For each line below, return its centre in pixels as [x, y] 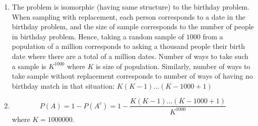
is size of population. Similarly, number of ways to [173, 66]
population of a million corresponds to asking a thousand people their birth [128, 46]
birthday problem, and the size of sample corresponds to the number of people [133, 26]
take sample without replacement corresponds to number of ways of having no [132, 76]
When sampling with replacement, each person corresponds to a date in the [128, 16]
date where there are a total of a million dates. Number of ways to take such [130, 56]
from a [213, 36]
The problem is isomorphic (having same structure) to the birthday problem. [131, 7]
